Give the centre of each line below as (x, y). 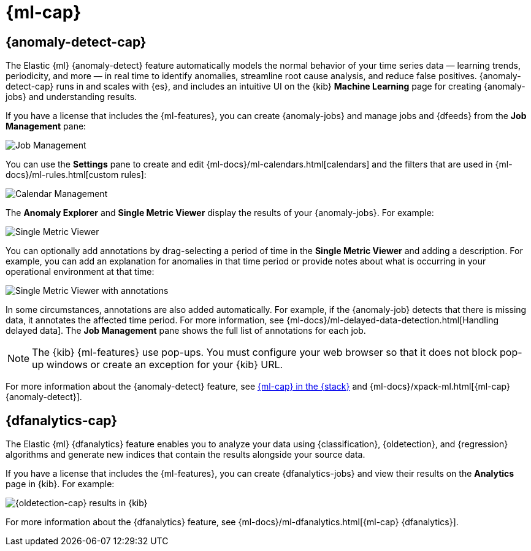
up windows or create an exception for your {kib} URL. (158, 365)
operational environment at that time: (80, 272)
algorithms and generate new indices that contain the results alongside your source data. (185, 455)
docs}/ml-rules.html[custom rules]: (76, 175)
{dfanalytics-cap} (62, 420)
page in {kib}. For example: (60, 484)
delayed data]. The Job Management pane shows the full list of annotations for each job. (186, 331)
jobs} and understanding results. (71, 97)
